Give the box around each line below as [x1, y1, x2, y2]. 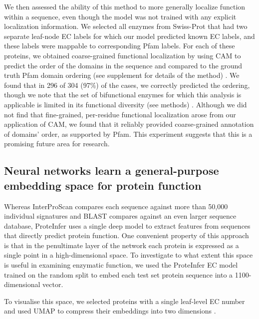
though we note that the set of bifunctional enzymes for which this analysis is [4, 89, 242, 100]
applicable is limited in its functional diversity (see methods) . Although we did [4, 99, 247, 109]
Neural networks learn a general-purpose [4, 163, 219, 178]
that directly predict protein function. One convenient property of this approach [4, 230, 249, 241]
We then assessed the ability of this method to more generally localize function [4, 1, 246, 11]
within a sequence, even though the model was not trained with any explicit [4, 11, 237, 21]
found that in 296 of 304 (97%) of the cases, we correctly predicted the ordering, [4, 79, 250, 90]
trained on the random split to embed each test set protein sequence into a [4, 269, 233, 280]
